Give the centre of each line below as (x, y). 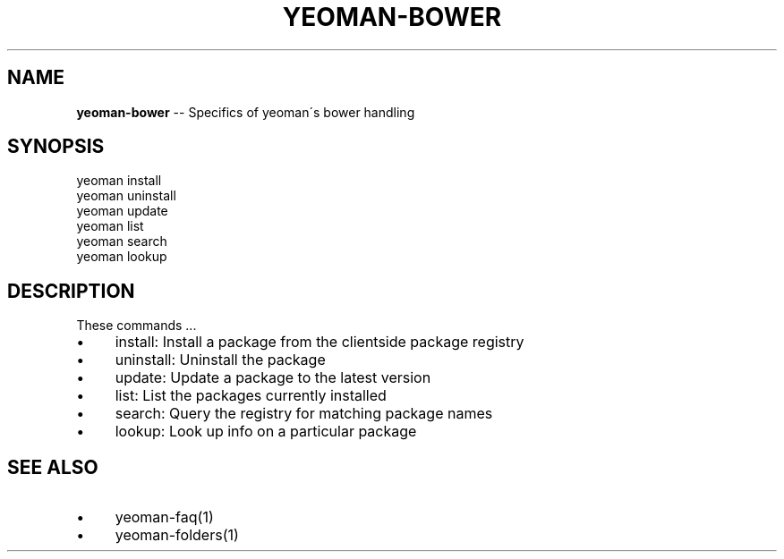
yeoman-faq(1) (164, 517)
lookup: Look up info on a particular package (266, 432)
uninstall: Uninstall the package (220, 360)
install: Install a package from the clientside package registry (320, 342)
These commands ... (136, 326)
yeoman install (119, 181)
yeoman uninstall (126, 196)
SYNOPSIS (56, 147)
